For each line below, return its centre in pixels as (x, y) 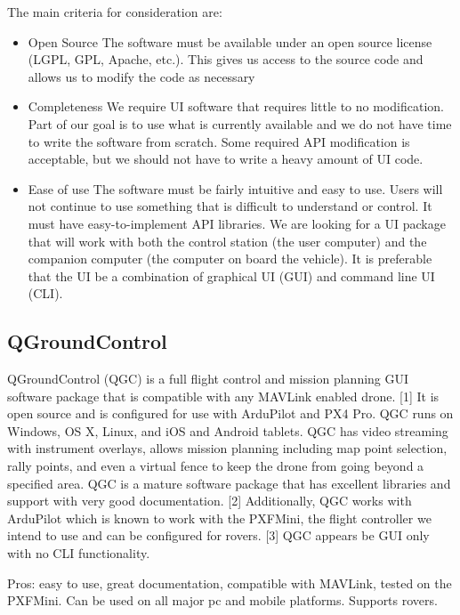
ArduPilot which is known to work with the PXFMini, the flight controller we (219, 518)
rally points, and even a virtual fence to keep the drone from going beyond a (216, 466)
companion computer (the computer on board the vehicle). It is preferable (230, 259)
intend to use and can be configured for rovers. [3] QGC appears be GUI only (218, 535)
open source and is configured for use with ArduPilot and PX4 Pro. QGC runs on (230, 413)
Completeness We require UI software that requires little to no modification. (236, 106)
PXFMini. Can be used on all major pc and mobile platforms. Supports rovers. (222, 600)
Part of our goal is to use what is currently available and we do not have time (240, 123)
